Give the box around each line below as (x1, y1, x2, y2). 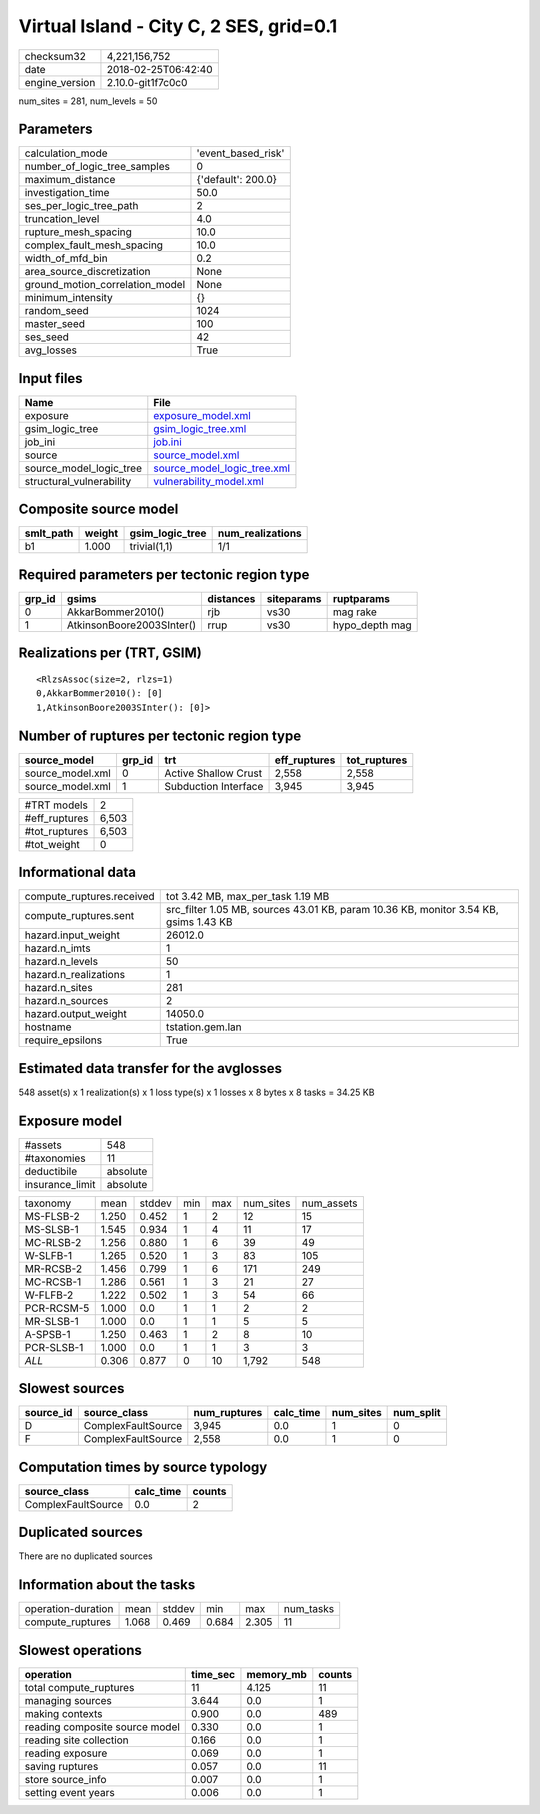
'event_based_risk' (196, 146, 285, 160)
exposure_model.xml (153, 408, 252, 422)
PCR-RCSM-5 (24, 1301, 90, 1315)
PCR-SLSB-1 (24, 1340, 84, 1354)
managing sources (24, 1693, 112, 1707)
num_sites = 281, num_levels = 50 (18, 95, 158, 107)
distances (207, 592, 256, 605)
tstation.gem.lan (165, 1020, 242, 1034)
